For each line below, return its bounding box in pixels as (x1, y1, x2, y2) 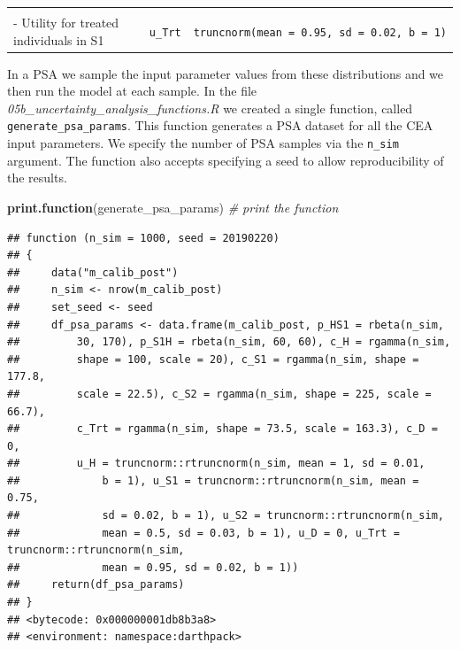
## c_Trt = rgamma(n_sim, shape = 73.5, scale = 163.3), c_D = (7, 422, 438, 436)
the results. (7, 168, 67, 187)
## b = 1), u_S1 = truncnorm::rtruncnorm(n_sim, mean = (7, 474, 419, 487)
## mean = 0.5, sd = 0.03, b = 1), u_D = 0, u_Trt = (7, 526, 400, 539)
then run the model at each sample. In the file (7, 81, 257, 100)
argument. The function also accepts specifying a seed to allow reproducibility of (7, 151, 444, 169)
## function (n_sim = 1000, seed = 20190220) (7, 231, 280, 244)
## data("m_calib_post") (7, 266, 179, 279)
